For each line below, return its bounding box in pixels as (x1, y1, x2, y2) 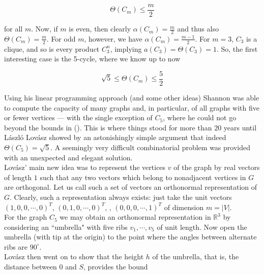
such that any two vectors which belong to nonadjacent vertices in (40, 171, 246, 182)
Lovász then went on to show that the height (4, 251, 144, 262)
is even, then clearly (69, 23, 131, 34)
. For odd (46, 33, 76, 44)
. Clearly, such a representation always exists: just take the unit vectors (10, 191, 232, 202)
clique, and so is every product (4, 43, 100, 54)
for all (4, 23, 23, 34)
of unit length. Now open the (157, 221, 247, 232)
